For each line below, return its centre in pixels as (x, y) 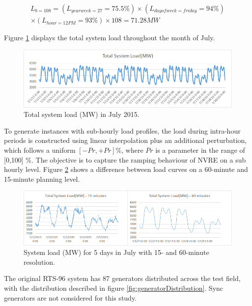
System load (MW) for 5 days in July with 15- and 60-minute (116, 252)
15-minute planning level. (42, 179)
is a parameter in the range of (200, 150)
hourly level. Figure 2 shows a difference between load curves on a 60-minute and (126, 169)
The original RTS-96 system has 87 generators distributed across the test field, (122, 278)
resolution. (39, 262)
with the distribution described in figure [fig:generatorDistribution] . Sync (114, 288)
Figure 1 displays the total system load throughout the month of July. (110, 38)
